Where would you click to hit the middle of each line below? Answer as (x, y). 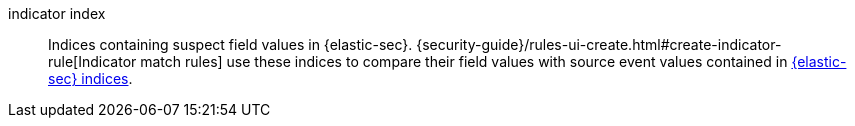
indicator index (57, 13)
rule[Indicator (92, 61)
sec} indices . (90, 78)
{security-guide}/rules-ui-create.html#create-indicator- (599, 44)
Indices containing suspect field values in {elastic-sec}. (230, 44)
